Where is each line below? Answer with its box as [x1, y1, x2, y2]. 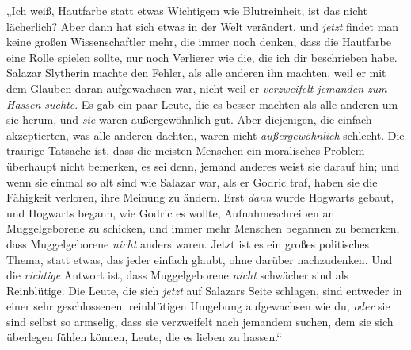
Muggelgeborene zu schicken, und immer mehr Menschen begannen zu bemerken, [6, 220, 400, 237]
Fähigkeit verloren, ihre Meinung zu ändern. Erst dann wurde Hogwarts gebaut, [6, 189, 394, 206]
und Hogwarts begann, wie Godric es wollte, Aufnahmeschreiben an [6, 204, 335, 221]
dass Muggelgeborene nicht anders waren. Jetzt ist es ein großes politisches [6, 235, 369, 252]
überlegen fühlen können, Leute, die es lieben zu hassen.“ [6, 329, 282, 345]
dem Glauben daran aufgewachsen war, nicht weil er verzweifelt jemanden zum [6, 79, 387, 96]
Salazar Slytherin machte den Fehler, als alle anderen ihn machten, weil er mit [6, 64, 386, 81]
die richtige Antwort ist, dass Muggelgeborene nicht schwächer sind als [6, 267, 349, 283]
